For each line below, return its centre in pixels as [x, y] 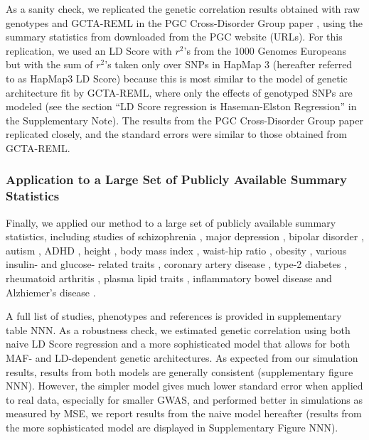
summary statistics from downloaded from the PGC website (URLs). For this [174, 37]
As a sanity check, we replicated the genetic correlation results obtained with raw [183, 9]
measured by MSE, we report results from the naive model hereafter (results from [184, 413]
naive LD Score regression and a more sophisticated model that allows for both [178, 344]
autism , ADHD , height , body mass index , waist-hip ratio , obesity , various [176, 250]
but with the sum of [49, 64]
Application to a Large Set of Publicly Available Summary [177, 179]
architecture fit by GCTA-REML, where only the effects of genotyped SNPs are [179, 92]
